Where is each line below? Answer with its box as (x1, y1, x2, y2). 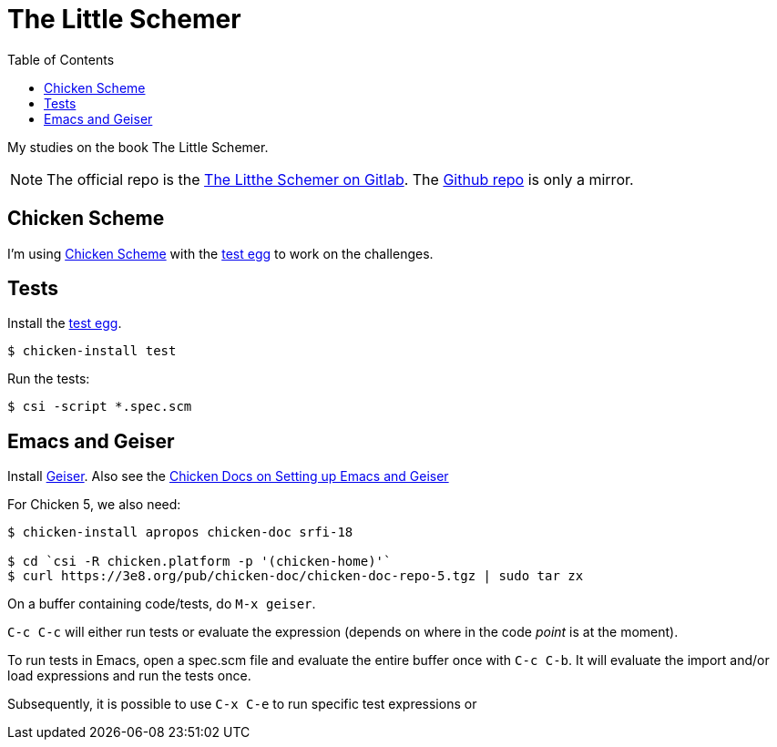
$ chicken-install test (7, 343, 177, 359)
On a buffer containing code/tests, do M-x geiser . (7, 596, 316, 612)
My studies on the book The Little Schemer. (7, 138, 269, 155)
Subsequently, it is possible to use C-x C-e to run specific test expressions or (7, 696, 477, 712)
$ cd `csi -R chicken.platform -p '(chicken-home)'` (7, 554, 392, 569)
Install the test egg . (7, 315, 122, 332)
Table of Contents (7, 51, 115, 67)
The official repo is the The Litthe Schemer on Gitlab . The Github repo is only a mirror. (46, 169, 634, 189)
